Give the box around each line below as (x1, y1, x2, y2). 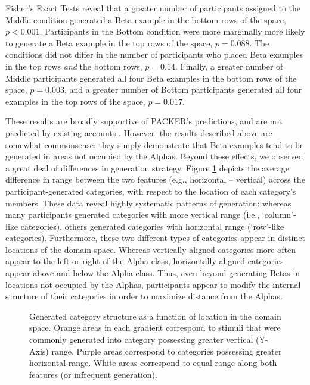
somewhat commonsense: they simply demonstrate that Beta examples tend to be (5, 138, 304, 151)
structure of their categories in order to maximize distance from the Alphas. (5, 290, 283, 302)
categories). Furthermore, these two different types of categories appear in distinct (5, 231, 305, 244)
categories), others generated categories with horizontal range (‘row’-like (20, 220, 284, 232)
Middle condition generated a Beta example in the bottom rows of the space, (5, 13, 286, 26)
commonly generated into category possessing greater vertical (29, 333, 253, 346)
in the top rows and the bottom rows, (5, 60, 142, 72)
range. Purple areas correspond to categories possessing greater (51, 345, 282, 357)
